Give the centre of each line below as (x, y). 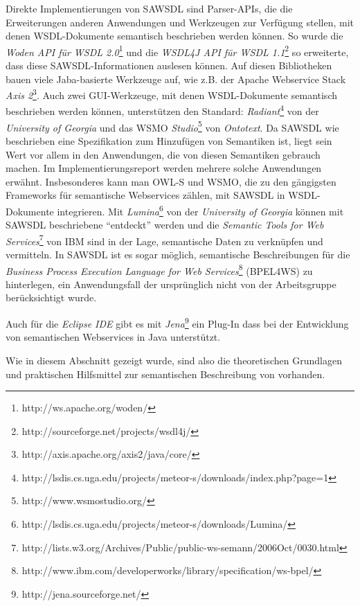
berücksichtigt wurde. (51, 297)
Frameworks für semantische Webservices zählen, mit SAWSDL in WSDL (161, 195)
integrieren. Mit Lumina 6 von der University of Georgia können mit (200, 210)
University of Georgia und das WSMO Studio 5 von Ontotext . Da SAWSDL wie (172, 126)
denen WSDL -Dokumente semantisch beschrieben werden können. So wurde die (174, 36)
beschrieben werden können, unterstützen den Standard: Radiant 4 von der (162, 110)
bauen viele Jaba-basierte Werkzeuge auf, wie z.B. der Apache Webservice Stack (176, 79)
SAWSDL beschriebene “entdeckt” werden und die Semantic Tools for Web (165, 225)
